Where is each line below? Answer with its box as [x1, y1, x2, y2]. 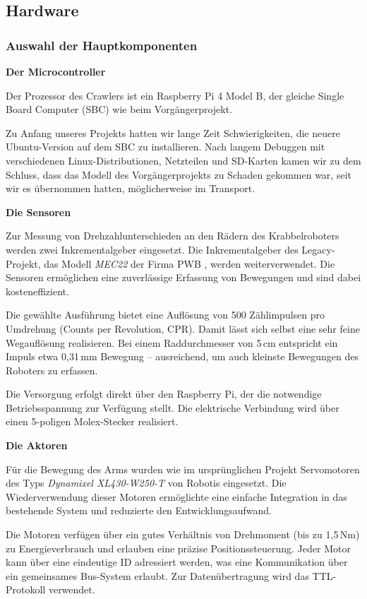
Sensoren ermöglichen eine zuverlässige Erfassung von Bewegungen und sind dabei [6, 270, 361, 285]
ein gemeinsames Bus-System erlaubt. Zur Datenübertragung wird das [6, 568, 309, 583]
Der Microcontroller [6, 64, 106, 78]
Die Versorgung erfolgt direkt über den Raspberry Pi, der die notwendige [6, 386, 322, 401]
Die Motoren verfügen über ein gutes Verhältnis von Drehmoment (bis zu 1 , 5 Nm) [6, 527, 360, 542]
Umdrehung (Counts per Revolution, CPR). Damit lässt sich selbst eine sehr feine [6, 321, 360, 336]
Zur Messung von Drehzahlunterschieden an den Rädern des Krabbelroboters [6, 228, 339, 243]
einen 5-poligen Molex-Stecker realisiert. [6, 414, 179, 429]
